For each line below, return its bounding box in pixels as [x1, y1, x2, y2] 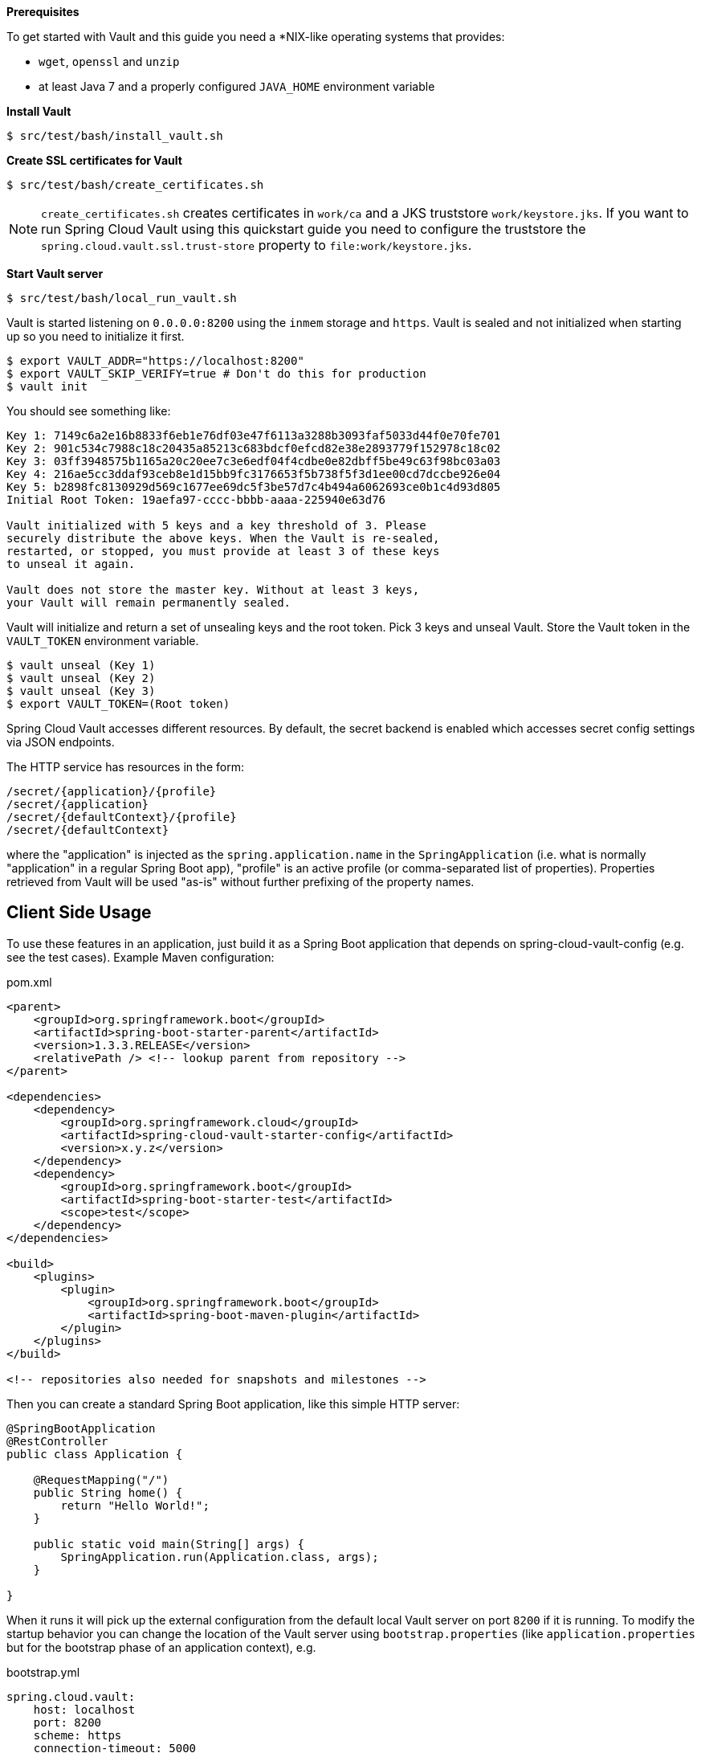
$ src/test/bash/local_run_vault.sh [6, 292, 237, 304]
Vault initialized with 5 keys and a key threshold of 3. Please [6, 519, 426, 532]
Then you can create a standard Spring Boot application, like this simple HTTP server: [6, 1396, 460, 1411]
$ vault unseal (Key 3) [6, 684, 156, 697]
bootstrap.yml [6, 1665, 80, 1679]
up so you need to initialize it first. [6, 329, 185, 343]
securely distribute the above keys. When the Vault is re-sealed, [6, 532, 440, 545]
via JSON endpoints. [6, 735, 115, 749]
